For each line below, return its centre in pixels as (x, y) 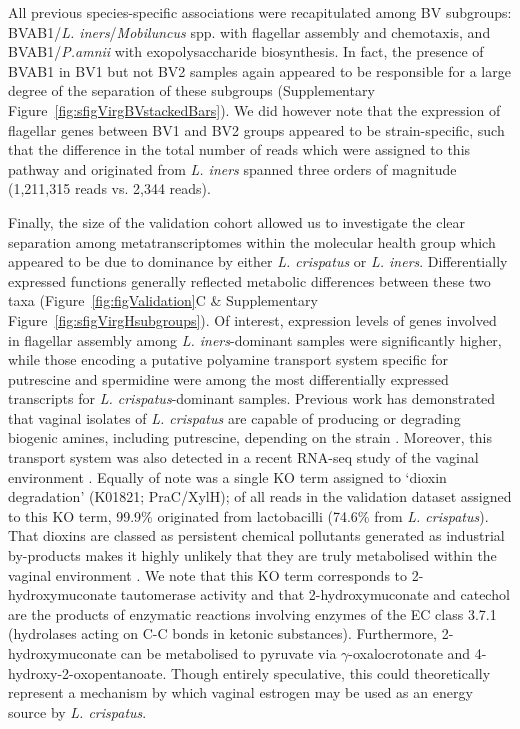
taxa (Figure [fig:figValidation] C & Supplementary (163, 300)
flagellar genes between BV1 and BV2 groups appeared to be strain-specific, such (256, 129)
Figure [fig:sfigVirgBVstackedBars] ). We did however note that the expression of (254, 109)
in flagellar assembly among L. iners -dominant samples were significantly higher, (255, 339)
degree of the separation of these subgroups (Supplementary (191, 90)
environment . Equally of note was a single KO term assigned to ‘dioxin (227, 476)
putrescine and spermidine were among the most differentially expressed (228, 378)
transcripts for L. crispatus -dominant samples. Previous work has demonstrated (252, 398)
